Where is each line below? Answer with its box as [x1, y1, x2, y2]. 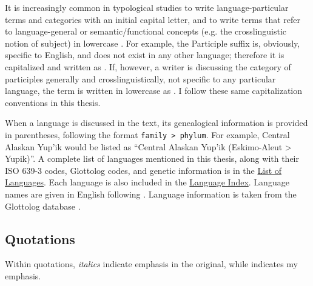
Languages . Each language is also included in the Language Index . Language [5, 176, 289, 188]
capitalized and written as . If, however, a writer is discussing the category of [5, 60, 291, 73]
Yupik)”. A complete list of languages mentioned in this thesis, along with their [5, 152, 299, 165]
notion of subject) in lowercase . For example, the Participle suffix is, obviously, [5, 36, 300, 49]
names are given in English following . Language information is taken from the [5, 187, 297, 200]
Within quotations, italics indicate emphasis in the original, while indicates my [5, 258, 298, 270]
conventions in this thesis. [5, 96, 101, 108]
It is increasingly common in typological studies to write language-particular [5, 1, 289, 13]
